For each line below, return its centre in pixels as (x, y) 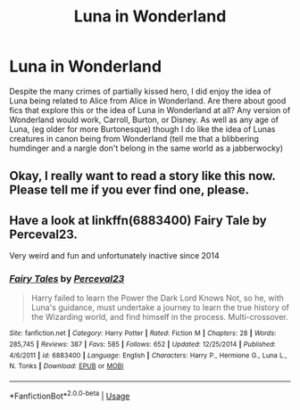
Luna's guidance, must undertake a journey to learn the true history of (160, 307)
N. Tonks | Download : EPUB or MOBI (67, 366)
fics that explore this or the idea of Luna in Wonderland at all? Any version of (150, 110)
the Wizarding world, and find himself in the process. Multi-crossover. (159, 317)
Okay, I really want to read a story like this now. (142, 176)
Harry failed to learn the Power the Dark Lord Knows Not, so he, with (157, 298)
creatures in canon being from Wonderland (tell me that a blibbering (134, 138)
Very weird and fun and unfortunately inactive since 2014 (115, 256)
